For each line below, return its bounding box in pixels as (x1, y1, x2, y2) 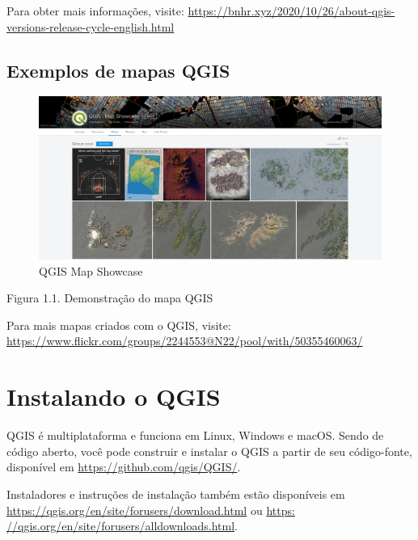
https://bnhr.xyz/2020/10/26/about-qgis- (188, 2, 395, 19)
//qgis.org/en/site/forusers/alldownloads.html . (6, 517, 238, 534)
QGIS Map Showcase (39, 262, 143, 279)
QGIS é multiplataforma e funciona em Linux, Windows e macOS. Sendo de (6, 427, 384, 444)
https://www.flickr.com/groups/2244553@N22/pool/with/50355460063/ (6, 332, 363, 349)
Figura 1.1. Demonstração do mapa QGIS (6, 289, 213, 306)
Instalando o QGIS (6, 380, 221, 413)
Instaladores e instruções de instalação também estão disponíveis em (6, 485, 345, 502)
